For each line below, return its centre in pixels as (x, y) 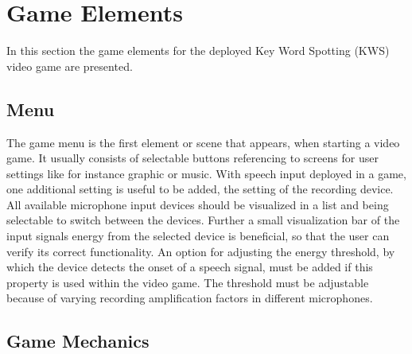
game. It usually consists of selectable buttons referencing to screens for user (192, 158)
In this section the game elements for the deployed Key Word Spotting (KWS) (198, 51)
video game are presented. (70, 66)
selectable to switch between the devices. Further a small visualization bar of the (203, 220)
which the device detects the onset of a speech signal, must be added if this (190, 267)
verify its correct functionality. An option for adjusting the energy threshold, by (201, 251)
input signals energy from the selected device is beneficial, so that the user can (198, 236)
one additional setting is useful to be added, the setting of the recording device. (200, 189)
